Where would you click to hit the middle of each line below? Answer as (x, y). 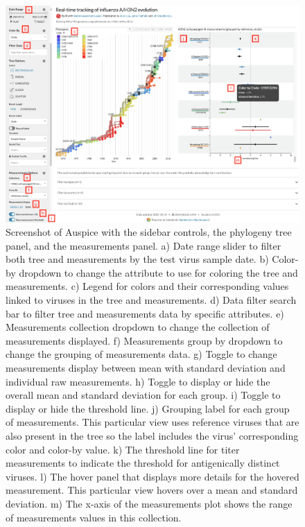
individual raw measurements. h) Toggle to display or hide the (138, 381)
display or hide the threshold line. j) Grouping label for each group (148, 408)
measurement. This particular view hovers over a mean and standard (152, 490)
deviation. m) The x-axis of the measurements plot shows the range (149, 503)
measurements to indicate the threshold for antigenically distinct (143, 463)
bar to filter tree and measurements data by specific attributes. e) (145, 313)
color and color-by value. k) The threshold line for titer (123, 449)
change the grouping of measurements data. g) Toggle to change (141, 354)
